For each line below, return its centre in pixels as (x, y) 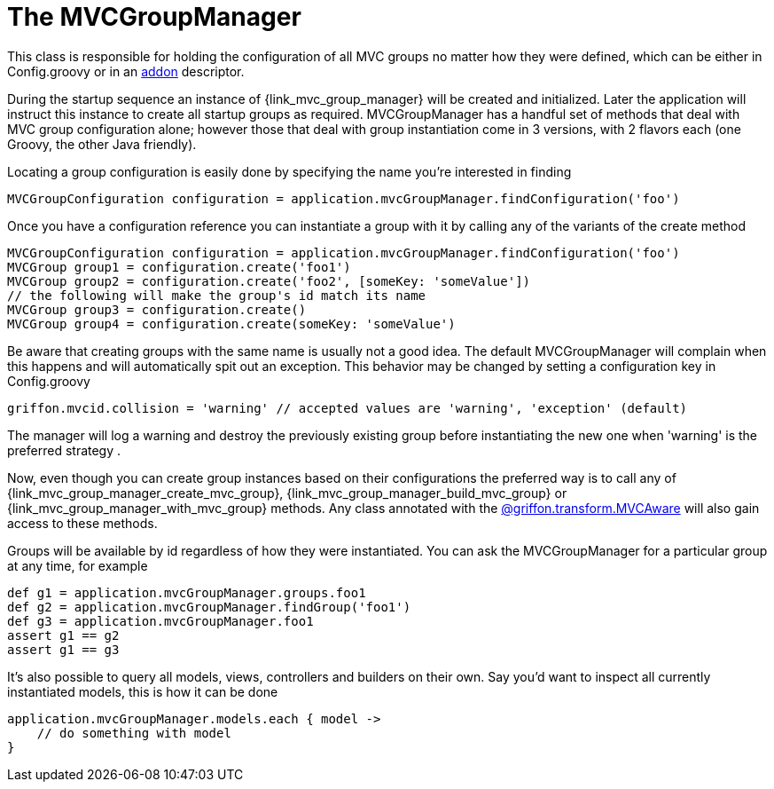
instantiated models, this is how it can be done (143, 691)
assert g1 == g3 (63, 649)
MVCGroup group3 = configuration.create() (157, 309)
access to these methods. (82, 523)
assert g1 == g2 (63, 635)
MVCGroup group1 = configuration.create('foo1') (179, 267)
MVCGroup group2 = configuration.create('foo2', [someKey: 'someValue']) (269, 281)
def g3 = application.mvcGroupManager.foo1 (160, 621)
